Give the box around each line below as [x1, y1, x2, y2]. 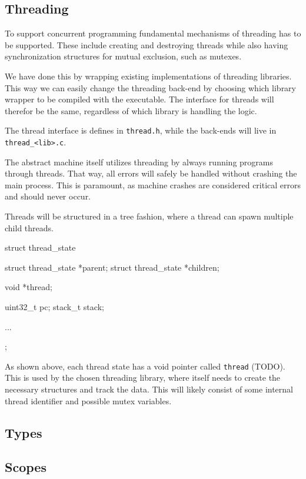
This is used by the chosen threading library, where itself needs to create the [5, 371, 281, 384]
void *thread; [5, 281, 52, 293]
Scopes [5, 458, 46, 476]
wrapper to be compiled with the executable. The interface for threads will [5, 93, 274, 105]
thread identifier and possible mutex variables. [5, 394, 172, 407]
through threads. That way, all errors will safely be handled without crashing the [5, 167, 297, 179]
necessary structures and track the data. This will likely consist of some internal [5, 383, 293, 395]
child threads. [5, 221, 54, 234]
